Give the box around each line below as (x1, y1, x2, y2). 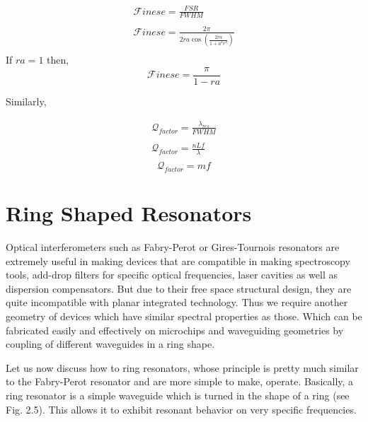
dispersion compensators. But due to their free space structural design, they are (6, 281, 352, 295)
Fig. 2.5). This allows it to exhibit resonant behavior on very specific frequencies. (6, 402, 357, 416)
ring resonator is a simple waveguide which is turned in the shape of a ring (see (6, 387, 350, 402)
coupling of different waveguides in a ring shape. (6, 336, 215, 351)
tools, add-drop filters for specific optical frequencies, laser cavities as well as (6, 267, 338, 282)
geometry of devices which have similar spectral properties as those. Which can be (6, 309, 362, 323)
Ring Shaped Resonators (6, 199, 252, 228)
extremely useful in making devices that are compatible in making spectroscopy (6, 253, 350, 268)
